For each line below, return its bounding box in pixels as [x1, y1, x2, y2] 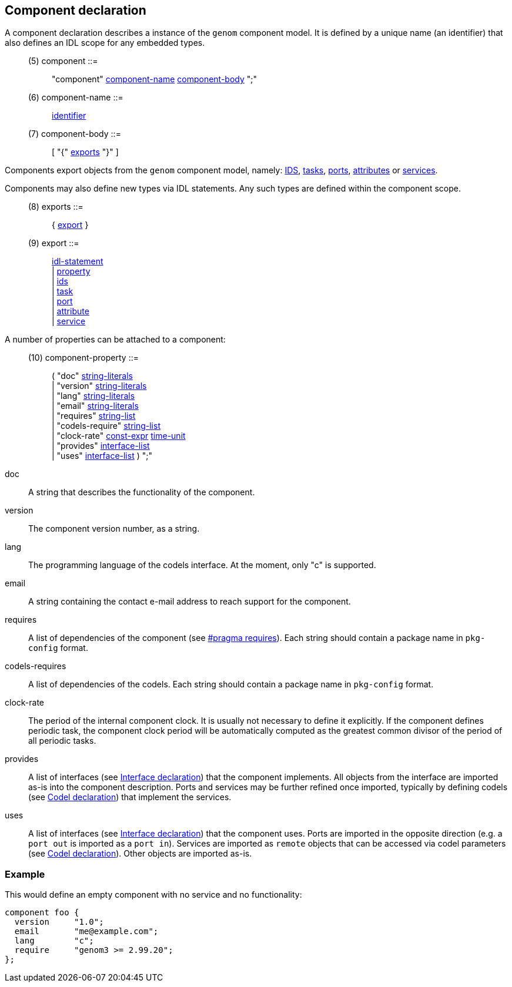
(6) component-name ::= [28, 92, 123, 103]
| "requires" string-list [52, 411, 136, 421]
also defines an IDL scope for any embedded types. [5, 38, 205, 48]
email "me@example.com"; [14, 926, 159, 936]
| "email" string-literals [52, 401, 139, 411]
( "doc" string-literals [52, 371, 133, 381]
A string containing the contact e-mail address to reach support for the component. [28, 596, 351, 607]
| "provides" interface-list [52, 441, 150, 451]
